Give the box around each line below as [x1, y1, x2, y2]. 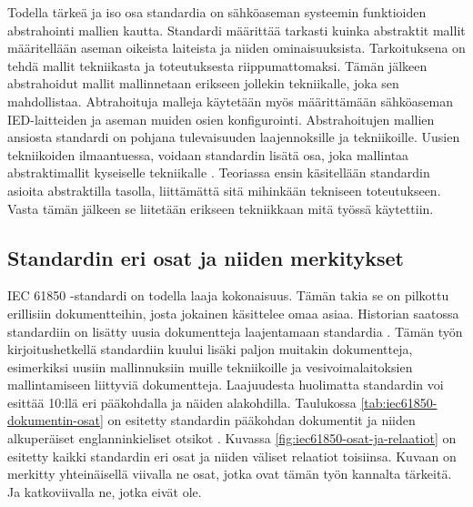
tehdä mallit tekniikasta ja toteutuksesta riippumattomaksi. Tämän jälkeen [7, 56, 428, 75]
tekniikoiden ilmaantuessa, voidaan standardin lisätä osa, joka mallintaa [7, 145, 409, 164]
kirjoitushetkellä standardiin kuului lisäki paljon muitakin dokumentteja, [7, 340, 413, 359]
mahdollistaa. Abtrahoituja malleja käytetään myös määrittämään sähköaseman [7, 91, 454, 110]
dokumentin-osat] [7, 411, 104, 430]
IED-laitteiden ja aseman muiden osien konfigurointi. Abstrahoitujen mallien [7, 109, 435, 128]
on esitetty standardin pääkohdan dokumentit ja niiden [107, 411, 416, 430]
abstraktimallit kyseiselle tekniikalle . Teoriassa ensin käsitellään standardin [7, 163, 430, 182]
